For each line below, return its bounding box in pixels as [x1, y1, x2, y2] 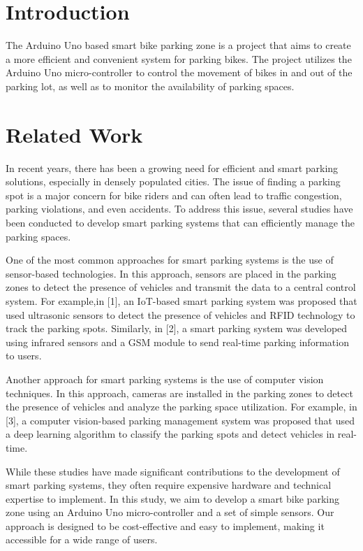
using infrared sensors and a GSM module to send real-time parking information [6, 334, 349, 349]
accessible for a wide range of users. [6, 532, 158, 547]
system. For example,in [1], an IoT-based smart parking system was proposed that [6, 293, 357, 308]
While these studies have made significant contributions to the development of [6, 464, 340, 478]
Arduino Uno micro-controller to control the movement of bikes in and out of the [6, 65, 353, 80]
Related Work [6, 120, 143, 148]
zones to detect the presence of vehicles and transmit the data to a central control [6, 280, 356, 294]
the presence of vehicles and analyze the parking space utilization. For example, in [6, 399, 357, 414]
